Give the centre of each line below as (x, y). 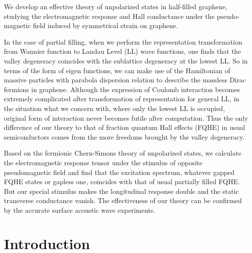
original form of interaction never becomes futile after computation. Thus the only (126, 118)
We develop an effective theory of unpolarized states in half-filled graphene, (116, 6)
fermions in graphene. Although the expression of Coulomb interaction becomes (122, 89)
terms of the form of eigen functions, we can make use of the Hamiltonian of (117, 70)
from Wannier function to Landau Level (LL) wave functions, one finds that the (123, 51)
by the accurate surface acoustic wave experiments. (80, 210)
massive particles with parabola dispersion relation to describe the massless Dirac (125, 80)
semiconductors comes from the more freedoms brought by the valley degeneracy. (124, 136)
